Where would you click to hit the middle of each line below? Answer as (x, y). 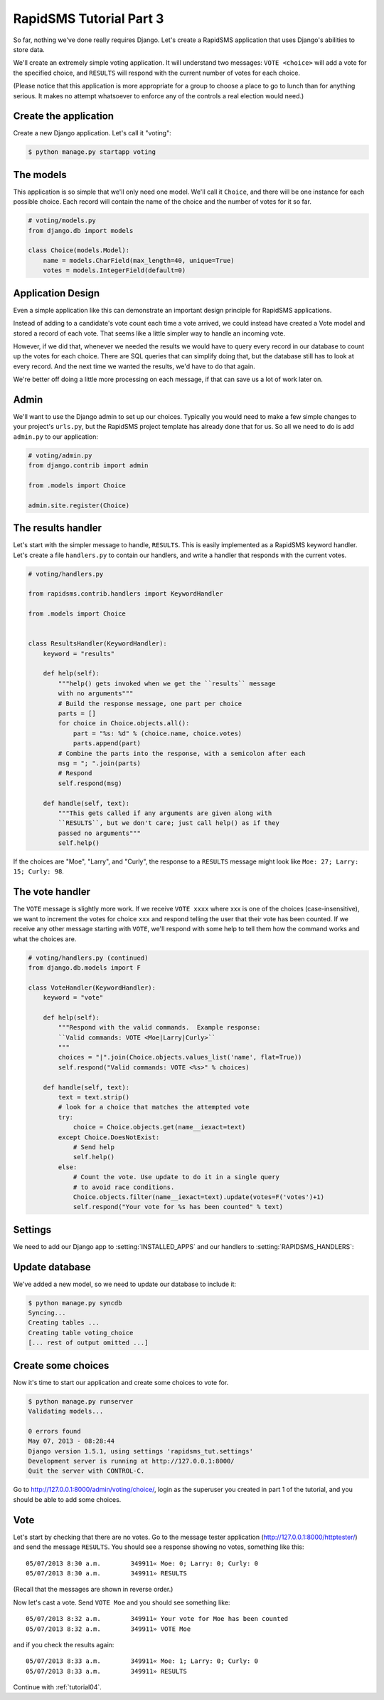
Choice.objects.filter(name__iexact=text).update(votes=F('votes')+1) (199, 1197)
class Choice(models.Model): (79, 250)
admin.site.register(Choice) (79, 505)
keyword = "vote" (73, 998)
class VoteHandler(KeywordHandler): (92, 988)
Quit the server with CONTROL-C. (86, 1471)
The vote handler (52, 892)
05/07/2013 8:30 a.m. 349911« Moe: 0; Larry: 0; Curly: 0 (142, 1563)
